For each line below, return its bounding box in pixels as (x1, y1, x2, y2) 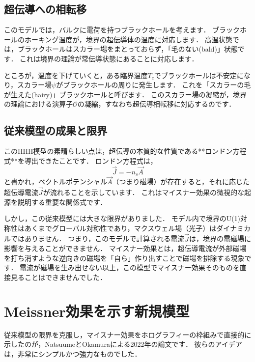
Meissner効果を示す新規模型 (4, 301, 190, 321)
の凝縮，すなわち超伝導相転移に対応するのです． (77, 99, 236, 109)
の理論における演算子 (4, 99, 73, 109)
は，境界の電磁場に (189, 233, 252, 244)
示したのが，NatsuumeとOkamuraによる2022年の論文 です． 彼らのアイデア (4, 339, 242, 349)
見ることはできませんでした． (10, 272, 107, 282)
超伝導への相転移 (4, 1, 86, 17)
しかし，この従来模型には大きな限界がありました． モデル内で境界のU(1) (4, 213, 241, 223)
